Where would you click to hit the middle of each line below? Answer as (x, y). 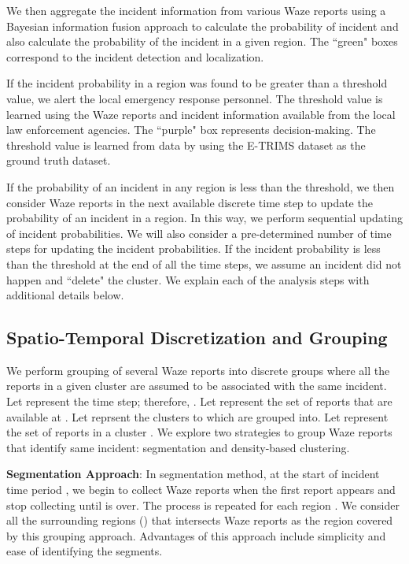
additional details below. (65, 295)
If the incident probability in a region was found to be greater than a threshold (197, 83)
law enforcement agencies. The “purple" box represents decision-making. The (191, 130)
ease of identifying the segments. (85, 551)
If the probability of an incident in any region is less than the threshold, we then (201, 186)
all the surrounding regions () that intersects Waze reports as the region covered (200, 520)
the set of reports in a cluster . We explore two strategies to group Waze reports (199, 432)
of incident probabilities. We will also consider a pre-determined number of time (199, 233)
